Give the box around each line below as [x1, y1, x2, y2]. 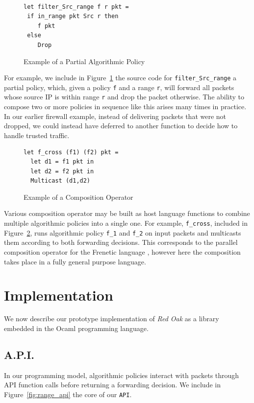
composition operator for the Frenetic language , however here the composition [4, 246, 241, 257]
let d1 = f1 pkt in [30, 158, 94, 166]
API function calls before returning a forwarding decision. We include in [4, 379, 221, 390]
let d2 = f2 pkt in [30, 167, 94, 175]
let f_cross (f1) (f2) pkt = [24, 148, 119, 156]
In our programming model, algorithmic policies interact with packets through [4, 370, 239, 380]
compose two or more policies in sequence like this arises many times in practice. [4, 101, 247, 112]
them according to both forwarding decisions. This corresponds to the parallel [4, 237, 238, 247]
